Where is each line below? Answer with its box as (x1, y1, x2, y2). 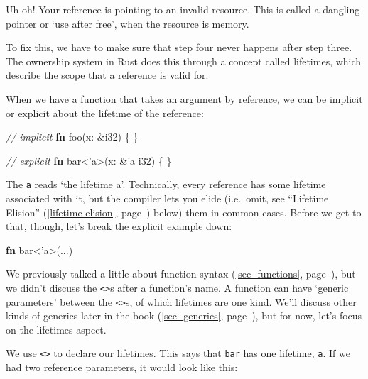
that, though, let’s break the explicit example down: (6, 219, 232, 234)
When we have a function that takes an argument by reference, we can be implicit (6, 91, 363, 106)
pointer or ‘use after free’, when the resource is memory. (6, 16, 249, 31)
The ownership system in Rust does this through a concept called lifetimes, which (6, 53, 362, 68)
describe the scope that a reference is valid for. (6, 67, 209, 82)
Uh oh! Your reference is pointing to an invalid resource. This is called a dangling (6, 2, 360, 16)
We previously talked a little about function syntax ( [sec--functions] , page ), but (6, 266, 356, 281)
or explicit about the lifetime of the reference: (6, 105, 204, 120)
